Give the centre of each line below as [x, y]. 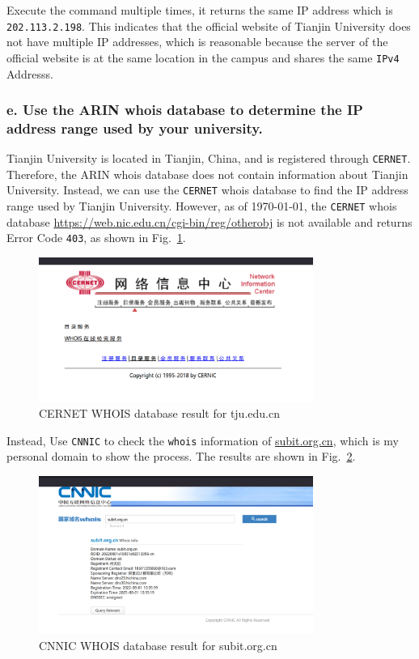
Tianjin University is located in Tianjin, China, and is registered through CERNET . [209, 158]
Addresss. [30, 73]
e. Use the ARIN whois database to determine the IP [185, 110]
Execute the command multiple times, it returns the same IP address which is [200, 10]
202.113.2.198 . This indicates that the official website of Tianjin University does [209, 26]
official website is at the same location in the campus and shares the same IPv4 [203, 57]
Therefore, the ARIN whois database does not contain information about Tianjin [207, 174]
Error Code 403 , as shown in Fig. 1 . [96, 238]
